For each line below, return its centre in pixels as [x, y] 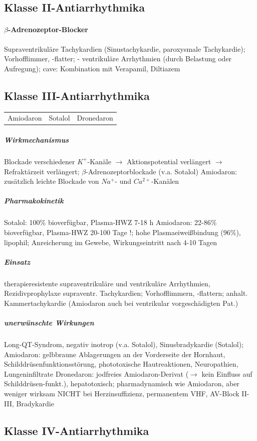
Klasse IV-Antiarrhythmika [77, 430]
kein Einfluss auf [227, 373]
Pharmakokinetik [34, 201]
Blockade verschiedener [40, 161]
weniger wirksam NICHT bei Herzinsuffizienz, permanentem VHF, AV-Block [122, 393]
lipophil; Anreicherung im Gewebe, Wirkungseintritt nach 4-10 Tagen [111, 242]
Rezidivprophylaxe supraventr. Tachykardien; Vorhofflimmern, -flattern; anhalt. [126, 293]
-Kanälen [165, 181]
